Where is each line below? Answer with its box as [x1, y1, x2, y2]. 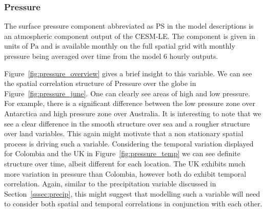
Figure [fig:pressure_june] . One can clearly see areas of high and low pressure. [4, 88, 251, 98]
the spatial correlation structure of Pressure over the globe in [4, 78, 196, 89]
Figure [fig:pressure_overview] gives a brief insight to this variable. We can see [4, 68, 252, 78]
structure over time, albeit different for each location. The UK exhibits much [4, 158, 245, 168]
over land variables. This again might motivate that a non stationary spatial [4, 128, 243, 139]
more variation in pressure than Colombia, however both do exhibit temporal [4, 168, 247, 179]
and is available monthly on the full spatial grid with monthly [41, 40, 235, 51]
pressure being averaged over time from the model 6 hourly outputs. [4, 51, 218, 61]
